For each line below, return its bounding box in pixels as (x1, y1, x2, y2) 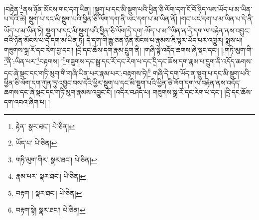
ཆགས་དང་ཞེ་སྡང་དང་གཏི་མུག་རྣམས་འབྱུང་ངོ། (4, 87, 112, 97)
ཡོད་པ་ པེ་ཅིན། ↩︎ (15, 138, 57, 148)
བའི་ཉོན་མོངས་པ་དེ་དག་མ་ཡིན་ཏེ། (4, 35, 84, 45)
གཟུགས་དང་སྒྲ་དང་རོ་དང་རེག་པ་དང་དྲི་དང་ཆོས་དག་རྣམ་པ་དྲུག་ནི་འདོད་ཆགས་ (65, 56, 253, 66)
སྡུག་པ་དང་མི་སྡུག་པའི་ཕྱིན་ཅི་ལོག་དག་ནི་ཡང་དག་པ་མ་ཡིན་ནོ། (28, 13, 177, 24)
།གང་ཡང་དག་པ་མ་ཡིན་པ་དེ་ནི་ (179, 13, 254, 24)
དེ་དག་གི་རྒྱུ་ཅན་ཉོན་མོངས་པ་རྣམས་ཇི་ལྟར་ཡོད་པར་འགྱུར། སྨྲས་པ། (86, 35, 243, 45)
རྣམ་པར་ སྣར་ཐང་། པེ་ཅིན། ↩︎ (15, 171, 86, 181)
